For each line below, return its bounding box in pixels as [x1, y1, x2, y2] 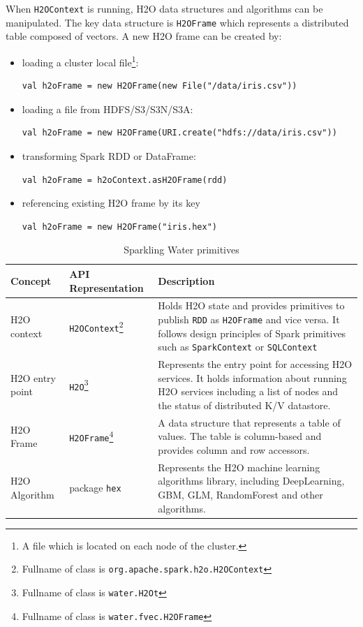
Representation [69, 280, 144, 295]
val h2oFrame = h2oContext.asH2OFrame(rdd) [22, 175, 228, 185]
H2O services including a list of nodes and [158, 384, 339, 399]
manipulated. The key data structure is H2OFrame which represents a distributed [6, 15, 349, 29]
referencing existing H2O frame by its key [22, 196, 200, 210]
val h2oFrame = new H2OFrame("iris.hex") [22, 221, 217, 232]
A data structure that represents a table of [158, 415, 341, 429]
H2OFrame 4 [69, 428, 114, 444]
